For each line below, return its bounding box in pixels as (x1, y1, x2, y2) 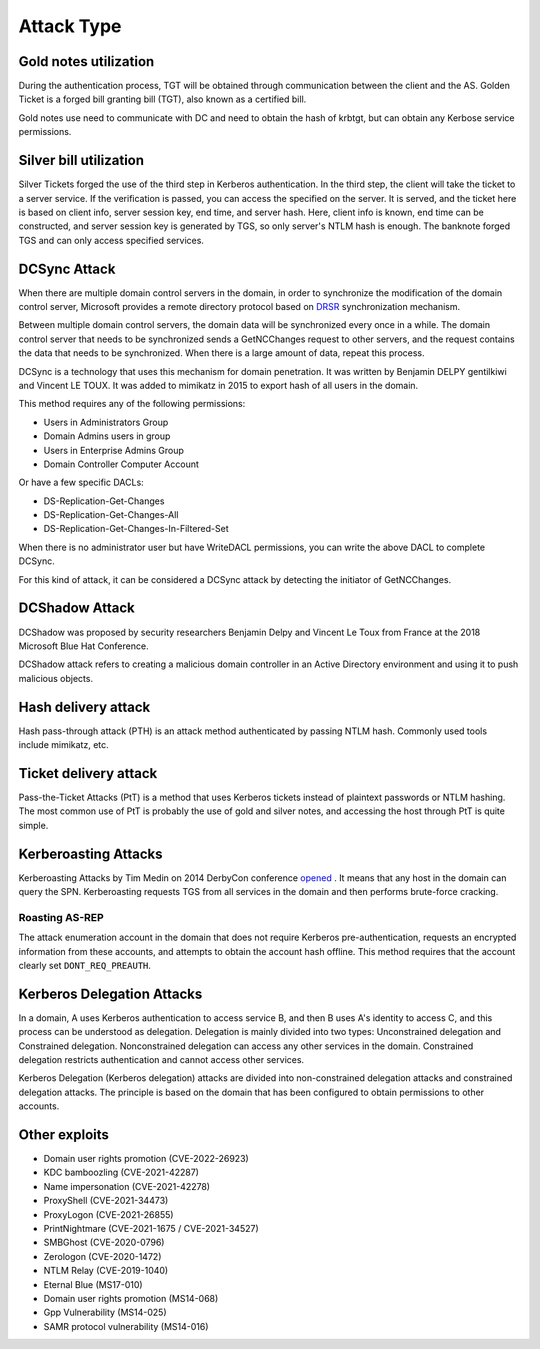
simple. (18, 819, 49, 831)
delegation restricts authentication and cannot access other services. (18, 1054, 305, 1065)
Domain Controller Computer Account (43, 458, 200, 470)
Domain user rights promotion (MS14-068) (43, 1292, 219, 1304)
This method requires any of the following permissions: (18, 398, 246, 410)
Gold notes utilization (18, 53, 155, 70)
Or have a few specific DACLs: (18, 476, 144, 489)
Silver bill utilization (18, 152, 145, 169)
